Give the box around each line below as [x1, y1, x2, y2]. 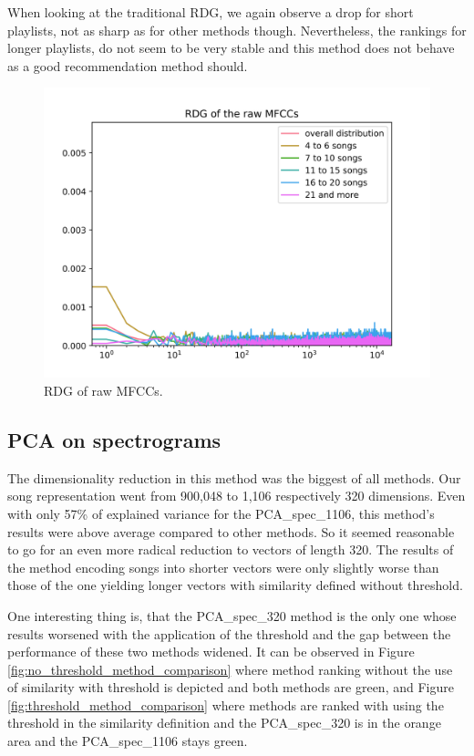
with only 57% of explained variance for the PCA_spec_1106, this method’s [7, 503, 435, 523]
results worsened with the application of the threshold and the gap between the [7, 624, 451, 643]
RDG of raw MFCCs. [44, 380, 163, 399]
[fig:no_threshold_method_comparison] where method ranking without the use [7, 659, 453, 678]
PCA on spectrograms [7, 425, 222, 453]
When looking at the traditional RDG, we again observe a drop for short [7, 3, 414, 21]
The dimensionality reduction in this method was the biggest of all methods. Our [7, 468, 461, 487]
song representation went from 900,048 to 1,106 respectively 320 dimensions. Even [7, 486, 466, 505]
